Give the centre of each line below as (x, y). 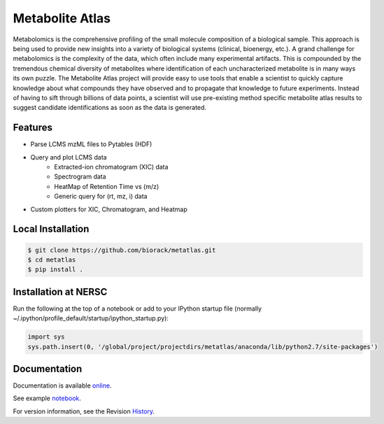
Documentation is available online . (62, 386)
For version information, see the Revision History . (84, 411)
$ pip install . (56, 270)
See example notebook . (47, 398)
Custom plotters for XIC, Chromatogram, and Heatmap (109, 209)
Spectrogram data (80, 177)
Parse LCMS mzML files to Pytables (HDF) (91, 144)
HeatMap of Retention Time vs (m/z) (107, 186)
